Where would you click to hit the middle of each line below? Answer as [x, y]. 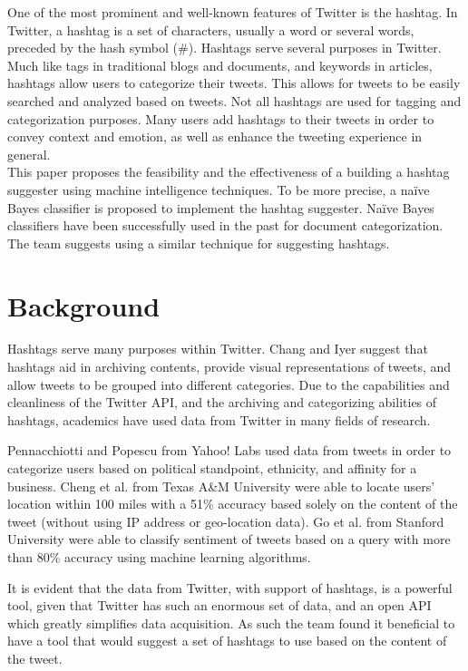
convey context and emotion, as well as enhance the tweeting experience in [215, 136]
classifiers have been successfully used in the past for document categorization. [225, 225]
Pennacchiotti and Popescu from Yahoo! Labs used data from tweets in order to [229, 450]
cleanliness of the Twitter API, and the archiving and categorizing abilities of [222, 402]
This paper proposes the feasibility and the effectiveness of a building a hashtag [229, 172]
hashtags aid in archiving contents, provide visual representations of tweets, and [229, 367]
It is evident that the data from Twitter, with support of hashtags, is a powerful [230, 587]
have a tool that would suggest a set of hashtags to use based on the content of [227, 641]
